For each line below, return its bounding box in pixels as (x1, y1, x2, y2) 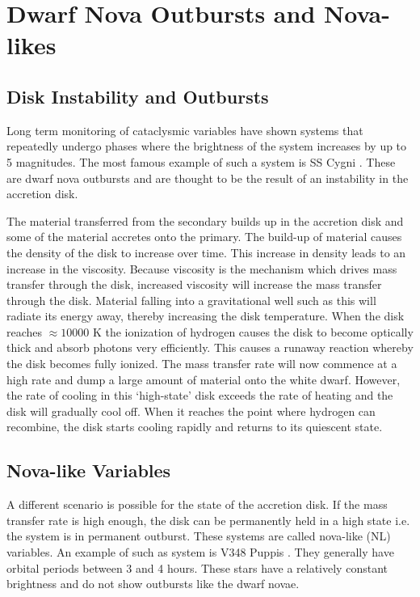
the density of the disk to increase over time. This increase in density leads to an (6, 243, 406, 260)
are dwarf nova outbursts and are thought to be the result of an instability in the (6, 169, 409, 186)
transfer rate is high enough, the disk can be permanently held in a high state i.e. (6, 511, 410, 528)
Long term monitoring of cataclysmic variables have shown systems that (6, 121, 363, 138)
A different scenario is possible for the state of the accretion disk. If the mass (6, 496, 388, 513)
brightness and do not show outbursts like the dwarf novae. (6, 575, 300, 592)
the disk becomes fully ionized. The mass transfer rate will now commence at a (6, 355, 397, 372)
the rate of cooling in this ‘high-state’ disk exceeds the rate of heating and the (6, 387, 393, 404)
